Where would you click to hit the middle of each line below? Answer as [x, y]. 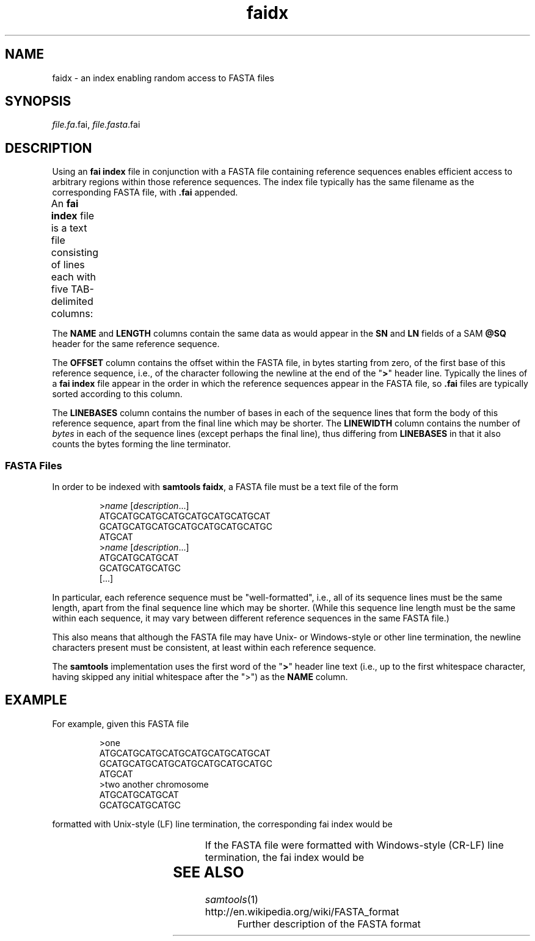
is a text [69, 228]
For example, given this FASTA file [121, 723]
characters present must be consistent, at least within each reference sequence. [214, 648]
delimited [72, 302]
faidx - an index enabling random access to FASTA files [163, 78]
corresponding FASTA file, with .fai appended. [145, 192]
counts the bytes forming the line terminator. [141, 444]
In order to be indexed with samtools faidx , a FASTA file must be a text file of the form [225, 487]
